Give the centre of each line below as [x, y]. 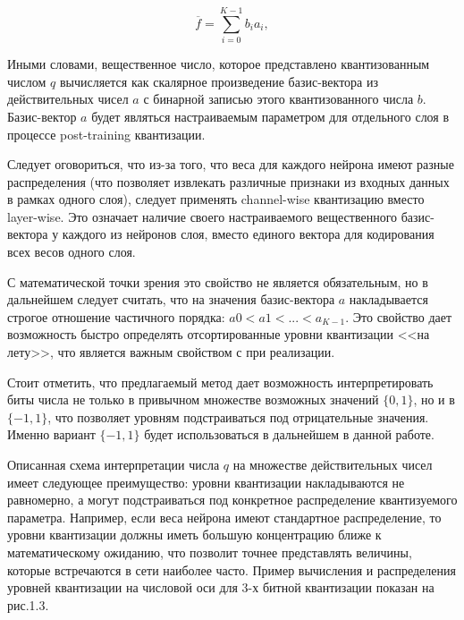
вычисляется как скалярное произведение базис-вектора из [219, 81]
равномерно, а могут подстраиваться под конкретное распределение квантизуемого [232, 500]
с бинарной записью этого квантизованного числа [278, 99]
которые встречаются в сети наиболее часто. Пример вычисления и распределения [232, 569]
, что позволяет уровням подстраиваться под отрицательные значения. [238, 416]
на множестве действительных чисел [333, 464]
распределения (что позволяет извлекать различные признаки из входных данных [228, 181]
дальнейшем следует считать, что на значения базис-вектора [171, 299]
